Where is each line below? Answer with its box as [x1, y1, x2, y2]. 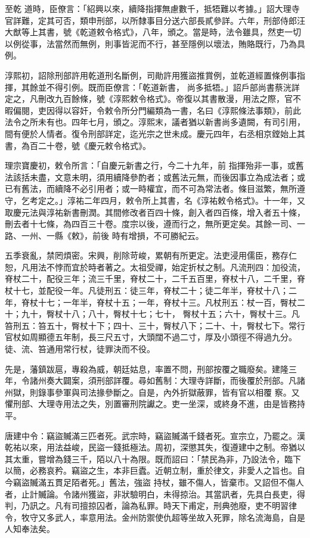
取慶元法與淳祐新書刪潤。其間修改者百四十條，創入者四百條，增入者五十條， [5, 206, 305, 218]
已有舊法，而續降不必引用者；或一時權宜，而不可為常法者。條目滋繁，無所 [5, 182, 297, 195]
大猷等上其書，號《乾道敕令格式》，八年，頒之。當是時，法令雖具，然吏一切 [5, 26, 301, 38]
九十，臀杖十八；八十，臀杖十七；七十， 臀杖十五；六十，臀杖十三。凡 [21, 307, 300, 320]
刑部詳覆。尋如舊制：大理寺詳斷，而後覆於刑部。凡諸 [96, 374, 305, 387]
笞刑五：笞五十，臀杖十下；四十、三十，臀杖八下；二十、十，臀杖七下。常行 [5, 319, 305, 331]
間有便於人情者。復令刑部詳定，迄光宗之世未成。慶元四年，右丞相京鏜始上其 [5, 127, 305, 139]
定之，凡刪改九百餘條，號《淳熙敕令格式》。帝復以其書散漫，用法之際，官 [5, 92, 293, 105]
